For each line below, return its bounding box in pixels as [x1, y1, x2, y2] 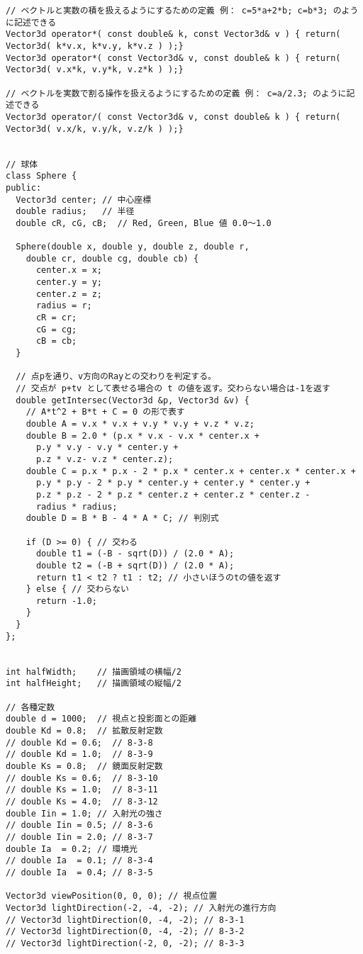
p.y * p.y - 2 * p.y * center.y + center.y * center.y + [35, 478, 311, 488]
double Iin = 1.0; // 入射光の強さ [6, 808, 163, 819]
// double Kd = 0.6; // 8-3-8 [6, 737, 153, 748]
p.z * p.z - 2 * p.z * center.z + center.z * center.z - [35, 489, 311, 500]
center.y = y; [35, 277, 103, 288]
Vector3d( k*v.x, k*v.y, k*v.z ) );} [6, 40, 184, 51]
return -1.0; [35, 595, 97, 606]
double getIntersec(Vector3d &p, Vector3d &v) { [16, 395, 250, 405]
